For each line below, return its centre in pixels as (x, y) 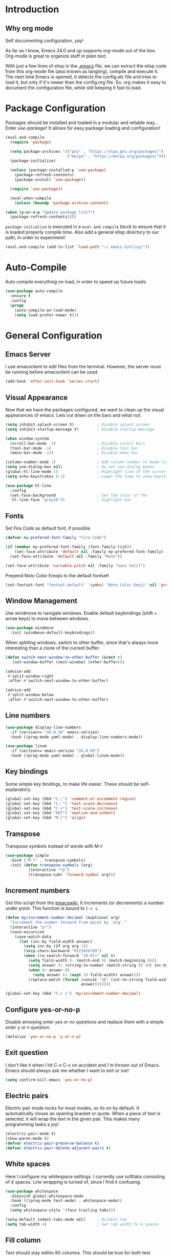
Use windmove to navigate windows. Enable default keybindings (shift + (81, 613)
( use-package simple (27, 855)
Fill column (23, 1240)
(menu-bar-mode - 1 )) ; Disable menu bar (74, 453)
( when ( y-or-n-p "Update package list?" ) (50, 212)
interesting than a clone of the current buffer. (53, 648)
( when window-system (27, 438)
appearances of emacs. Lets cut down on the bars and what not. (73, 415)
